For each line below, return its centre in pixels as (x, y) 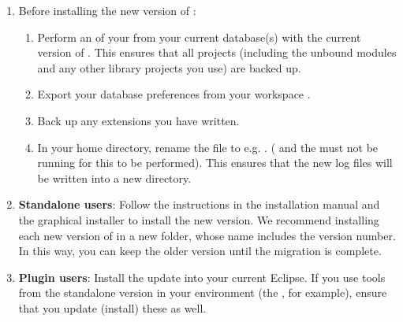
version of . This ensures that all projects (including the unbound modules (217, 52)
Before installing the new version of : (107, 10)
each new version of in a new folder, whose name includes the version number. (207, 235)
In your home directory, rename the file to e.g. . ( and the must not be (208, 147)
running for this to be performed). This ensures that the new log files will (215, 163)
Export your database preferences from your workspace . (174, 94)
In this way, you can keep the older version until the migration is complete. (200, 251)
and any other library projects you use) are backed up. (169, 67)
